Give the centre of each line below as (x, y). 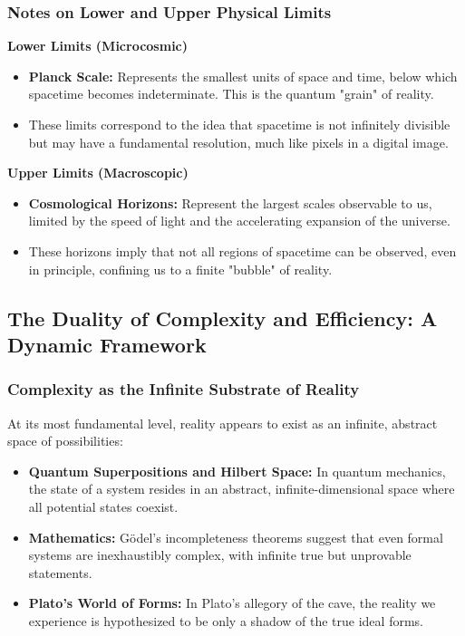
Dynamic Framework (107, 344)
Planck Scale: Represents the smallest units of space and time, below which (243, 76)
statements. (60, 572)
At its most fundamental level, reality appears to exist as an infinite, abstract (223, 423)
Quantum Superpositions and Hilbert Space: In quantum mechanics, (237, 471)
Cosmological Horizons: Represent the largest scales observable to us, (230, 202)
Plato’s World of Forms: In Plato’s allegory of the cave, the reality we (232, 603)
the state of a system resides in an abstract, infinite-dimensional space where (242, 489)
